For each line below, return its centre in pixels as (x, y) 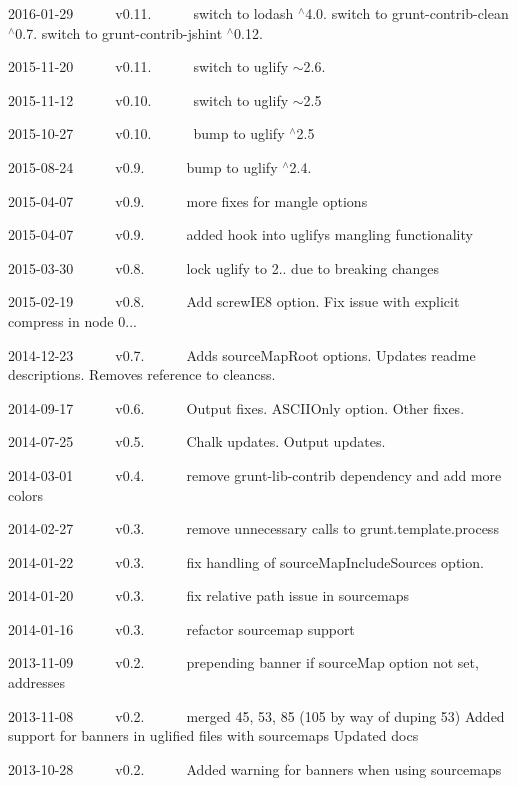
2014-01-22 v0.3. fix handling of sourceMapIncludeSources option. (246, 561)
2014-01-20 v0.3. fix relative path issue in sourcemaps (208, 595)
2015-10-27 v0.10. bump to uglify (146, 133)
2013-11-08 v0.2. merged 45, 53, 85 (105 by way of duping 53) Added (256, 715)
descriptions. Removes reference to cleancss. (142, 374)
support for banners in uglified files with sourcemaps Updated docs (213, 735)
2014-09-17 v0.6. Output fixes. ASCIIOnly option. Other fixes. (236, 407)
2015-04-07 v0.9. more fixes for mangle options (188, 200)
